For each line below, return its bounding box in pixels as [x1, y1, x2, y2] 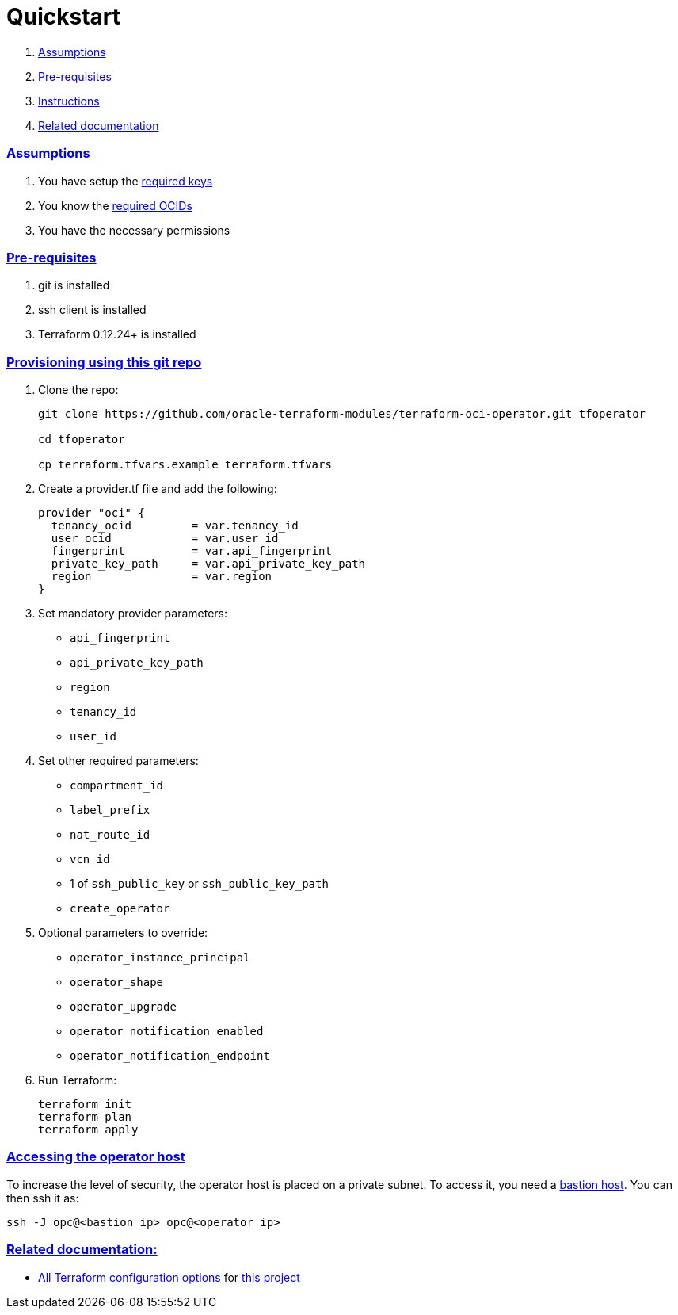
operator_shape [70, 976, 164, 988]
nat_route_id [70, 828, 150, 841]
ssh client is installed [38, 303, 147, 317]
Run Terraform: [38, 1073, 117, 1087]
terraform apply [38, 1123, 139, 1136]
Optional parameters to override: [38, 926, 208, 939]
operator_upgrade [70, 1000, 177, 1013]
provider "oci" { [38, 507, 145, 519]
